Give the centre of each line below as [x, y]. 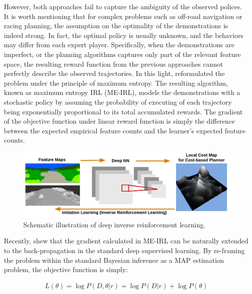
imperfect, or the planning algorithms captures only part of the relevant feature [122, 54]
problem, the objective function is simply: [66, 269]
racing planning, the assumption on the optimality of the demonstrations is [116, 26]
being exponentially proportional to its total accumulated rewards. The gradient [123, 111]
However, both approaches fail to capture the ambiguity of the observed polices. [123, 6]
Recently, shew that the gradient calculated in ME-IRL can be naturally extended [126, 241]
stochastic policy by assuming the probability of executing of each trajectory [118, 101]
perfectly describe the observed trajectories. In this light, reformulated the [115, 73]
